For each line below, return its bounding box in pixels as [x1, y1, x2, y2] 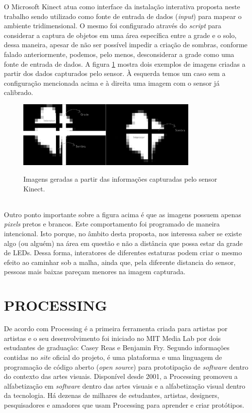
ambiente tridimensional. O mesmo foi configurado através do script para [4, 20, 221, 31]
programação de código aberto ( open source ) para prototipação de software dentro [4, 361, 249, 372]
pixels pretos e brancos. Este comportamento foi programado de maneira [4, 219, 220, 229]
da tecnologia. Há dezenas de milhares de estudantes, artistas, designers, [4, 390, 219, 400]
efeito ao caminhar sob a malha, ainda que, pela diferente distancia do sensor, [4, 257, 236, 267]
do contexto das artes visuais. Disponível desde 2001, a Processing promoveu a [4, 371, 238, 381]
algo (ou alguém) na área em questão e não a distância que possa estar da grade [4, 238, 243, 248]
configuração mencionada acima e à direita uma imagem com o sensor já [4, 77, 220, 88]
